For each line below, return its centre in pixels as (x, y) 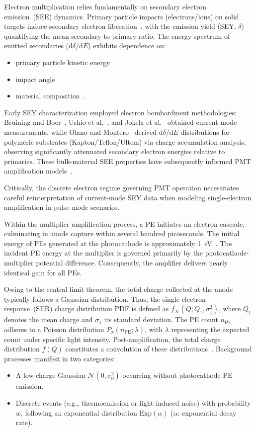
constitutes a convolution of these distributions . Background (159, 349)
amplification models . (38, 171)
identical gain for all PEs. (43, 272)
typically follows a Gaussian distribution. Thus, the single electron (105, 299)
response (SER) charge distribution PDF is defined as (86, 308)
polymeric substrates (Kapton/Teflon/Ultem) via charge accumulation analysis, (125, 141)
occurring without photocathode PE (177, 375)
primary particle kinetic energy (63, 62)
